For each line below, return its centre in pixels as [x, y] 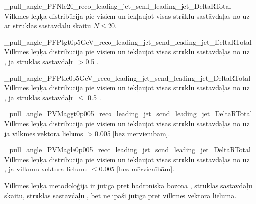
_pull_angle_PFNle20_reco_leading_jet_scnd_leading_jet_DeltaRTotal [118, 6]
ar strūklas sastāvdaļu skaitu [48, 25]
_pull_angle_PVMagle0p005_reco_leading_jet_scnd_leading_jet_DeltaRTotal [128, 150]
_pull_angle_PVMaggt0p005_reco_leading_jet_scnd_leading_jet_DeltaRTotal [128, 114]
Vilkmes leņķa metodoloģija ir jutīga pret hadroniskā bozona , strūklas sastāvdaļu [128, 185]
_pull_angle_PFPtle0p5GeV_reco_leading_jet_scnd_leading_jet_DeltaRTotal [128, 78]
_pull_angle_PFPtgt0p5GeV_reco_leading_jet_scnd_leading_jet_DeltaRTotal [128, 42]
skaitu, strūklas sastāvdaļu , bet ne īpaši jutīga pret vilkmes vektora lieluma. [121, 195]
